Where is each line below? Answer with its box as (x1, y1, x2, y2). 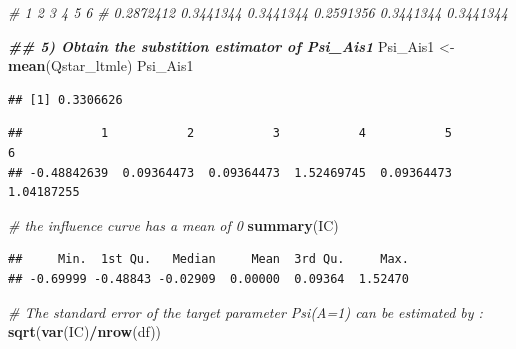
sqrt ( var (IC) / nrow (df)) (8, 321, 162, 342)
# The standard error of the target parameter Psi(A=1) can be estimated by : (8, 301, 483, 322)
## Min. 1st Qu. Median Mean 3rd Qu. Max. (8, 252, 409, 267)
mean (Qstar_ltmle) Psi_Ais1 (8, 55, 194, 76)
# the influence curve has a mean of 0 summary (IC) (8, 214, 339, 235)
